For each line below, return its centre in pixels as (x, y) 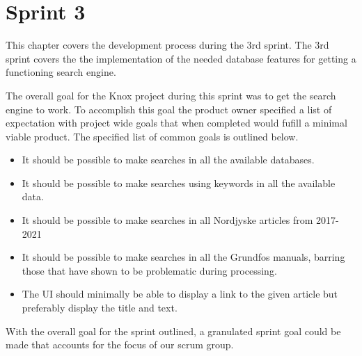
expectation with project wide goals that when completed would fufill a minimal (176, 123)
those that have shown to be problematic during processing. (149, 270)
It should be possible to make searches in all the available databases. (168, 160)
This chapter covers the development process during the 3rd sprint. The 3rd (167, 45)
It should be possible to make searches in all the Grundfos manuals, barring (183, 257)
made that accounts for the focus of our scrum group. (120, 345)
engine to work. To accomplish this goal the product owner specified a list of (169, 109)
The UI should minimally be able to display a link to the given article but (180, 294)
